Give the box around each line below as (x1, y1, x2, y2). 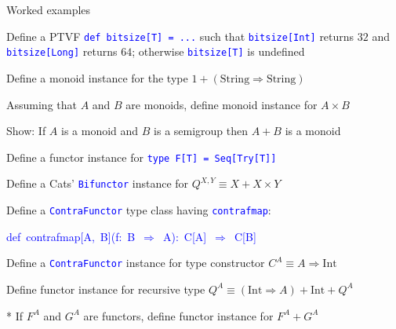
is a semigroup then (154, 122, 249, 139)
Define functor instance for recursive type (6, 280, 205, 297)
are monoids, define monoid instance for (125, 96, 318, 112)
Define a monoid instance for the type (6, 69, 188, 86)
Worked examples (6, 2, 91, 17)
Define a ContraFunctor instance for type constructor (6, 254, 265, 271)
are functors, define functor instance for (83, 307, 274, 324)
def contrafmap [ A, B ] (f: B (6, 228, 136, 244)
